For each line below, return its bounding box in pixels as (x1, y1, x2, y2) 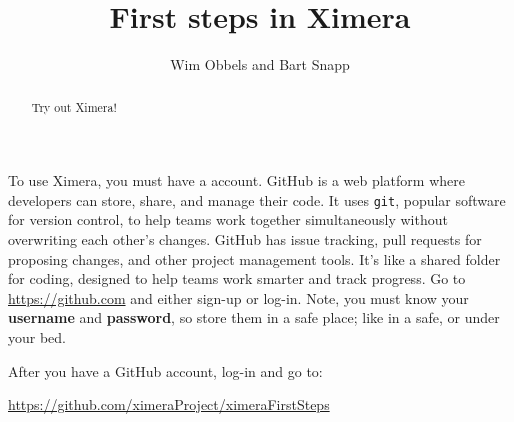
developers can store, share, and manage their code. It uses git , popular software (8, 189, 506, 210)
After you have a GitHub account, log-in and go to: (8, 360, 323, 381)
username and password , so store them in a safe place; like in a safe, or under (8, 307, 500, 328)
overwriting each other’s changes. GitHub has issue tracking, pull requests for (8, 229, 482, 250)
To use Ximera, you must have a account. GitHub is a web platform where (8, 170, 465, 191)
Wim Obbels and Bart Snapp (170, 54, 350, 75)
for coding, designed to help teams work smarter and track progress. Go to (8, 268, 466, 289)
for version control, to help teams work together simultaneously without (8, 209, 448, 230)
